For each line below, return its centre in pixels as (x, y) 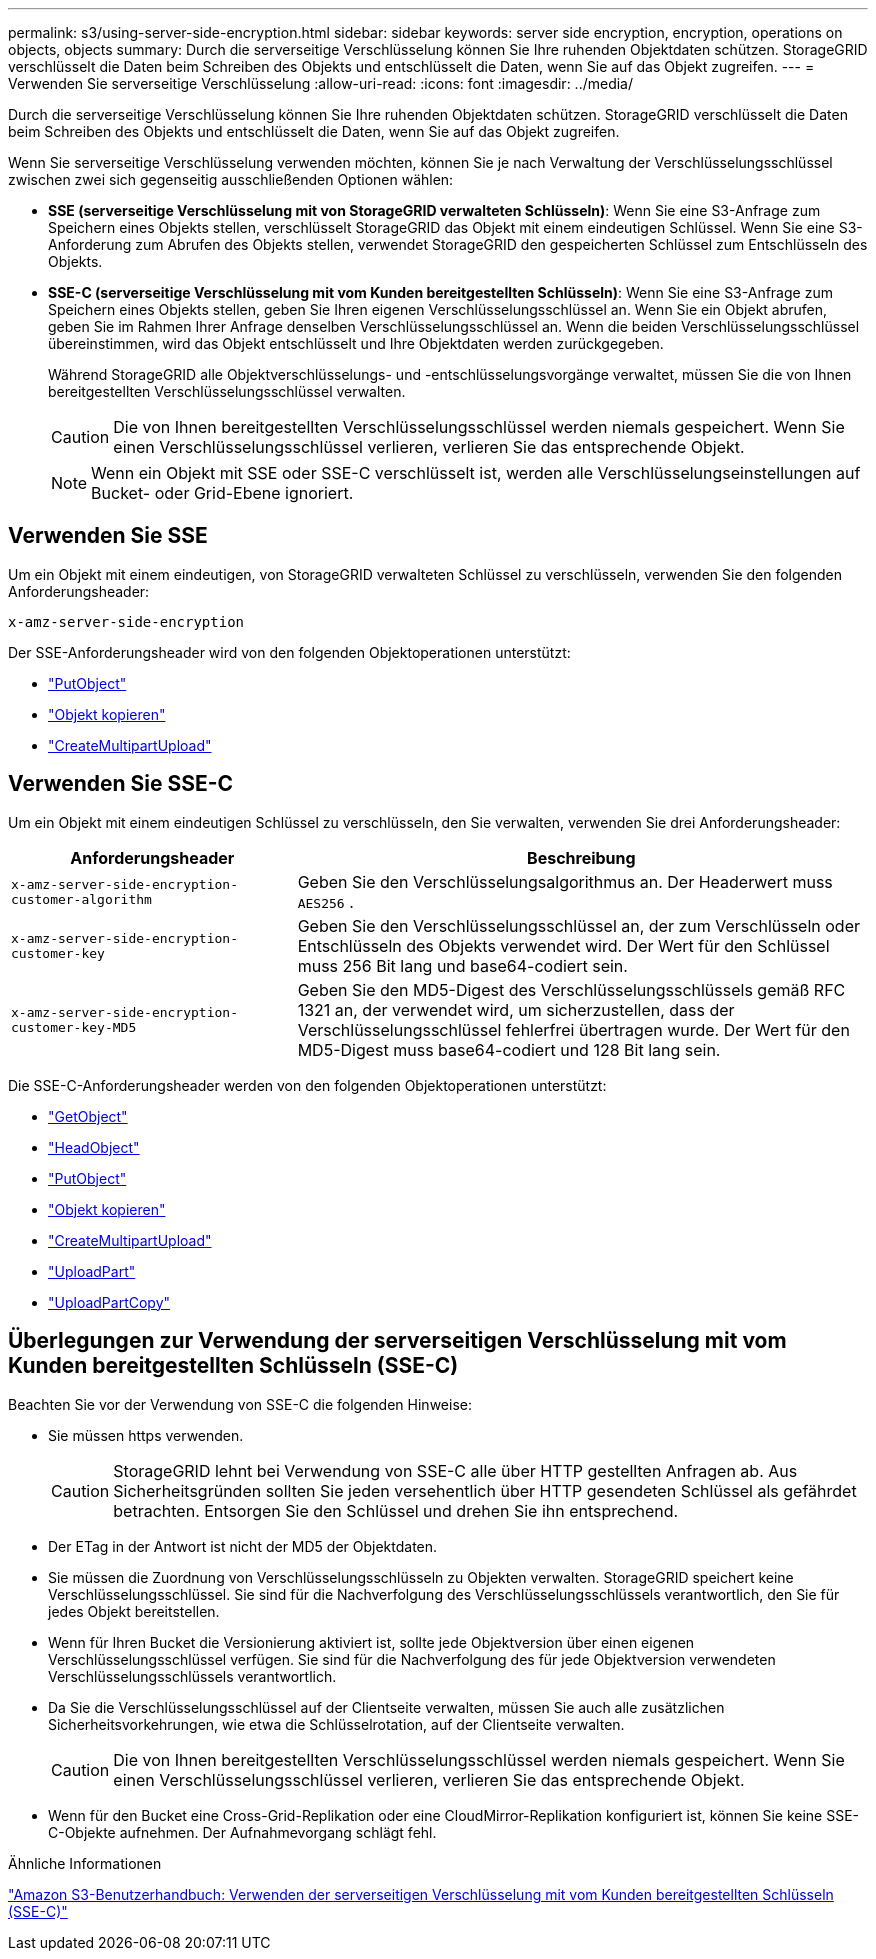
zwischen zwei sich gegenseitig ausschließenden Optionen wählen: (231, 179)
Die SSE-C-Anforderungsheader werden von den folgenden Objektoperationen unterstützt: (307, 1085)
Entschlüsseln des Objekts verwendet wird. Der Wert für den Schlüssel (563, 945)
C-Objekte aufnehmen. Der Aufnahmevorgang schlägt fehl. (242, 1832)
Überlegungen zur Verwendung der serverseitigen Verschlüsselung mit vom (397, 1341)
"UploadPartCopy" (109, 1302)
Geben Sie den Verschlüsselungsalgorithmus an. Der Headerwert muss (565, 881)
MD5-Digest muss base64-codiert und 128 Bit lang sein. (509, 1049)
